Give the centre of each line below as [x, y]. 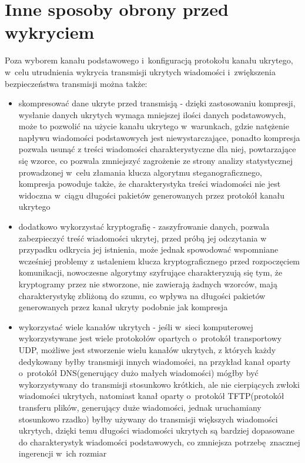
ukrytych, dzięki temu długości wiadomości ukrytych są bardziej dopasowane [156, 430]
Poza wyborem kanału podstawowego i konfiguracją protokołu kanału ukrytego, [149, 60]
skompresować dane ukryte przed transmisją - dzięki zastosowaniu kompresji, [157, 103]
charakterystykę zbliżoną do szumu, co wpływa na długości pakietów [142, 295]
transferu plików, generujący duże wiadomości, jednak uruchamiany [140, 407]
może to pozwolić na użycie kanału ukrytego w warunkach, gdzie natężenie [154, 126]
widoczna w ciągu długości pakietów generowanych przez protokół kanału [151, 195]
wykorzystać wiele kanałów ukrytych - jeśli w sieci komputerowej [136, 326]
